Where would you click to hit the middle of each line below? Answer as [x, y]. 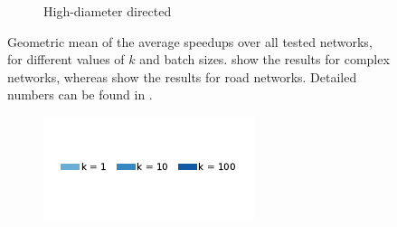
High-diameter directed [108, 11]
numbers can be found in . [80, 95]
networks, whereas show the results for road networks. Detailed [182, 76]
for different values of [66, 59]
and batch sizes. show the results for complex [265, 59]
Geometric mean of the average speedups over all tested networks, [190, 41]
